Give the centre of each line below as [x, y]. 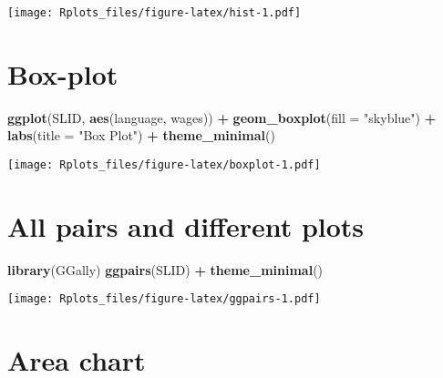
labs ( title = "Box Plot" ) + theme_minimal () [141, 135]
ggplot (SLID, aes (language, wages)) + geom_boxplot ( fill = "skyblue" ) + [222, 117]
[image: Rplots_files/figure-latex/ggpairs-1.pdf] [164, 299]
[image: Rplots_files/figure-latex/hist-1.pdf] [155, 13]
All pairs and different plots [186, 225]
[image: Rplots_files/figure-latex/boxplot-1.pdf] [164, 164]
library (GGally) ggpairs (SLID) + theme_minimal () [165, 269]
